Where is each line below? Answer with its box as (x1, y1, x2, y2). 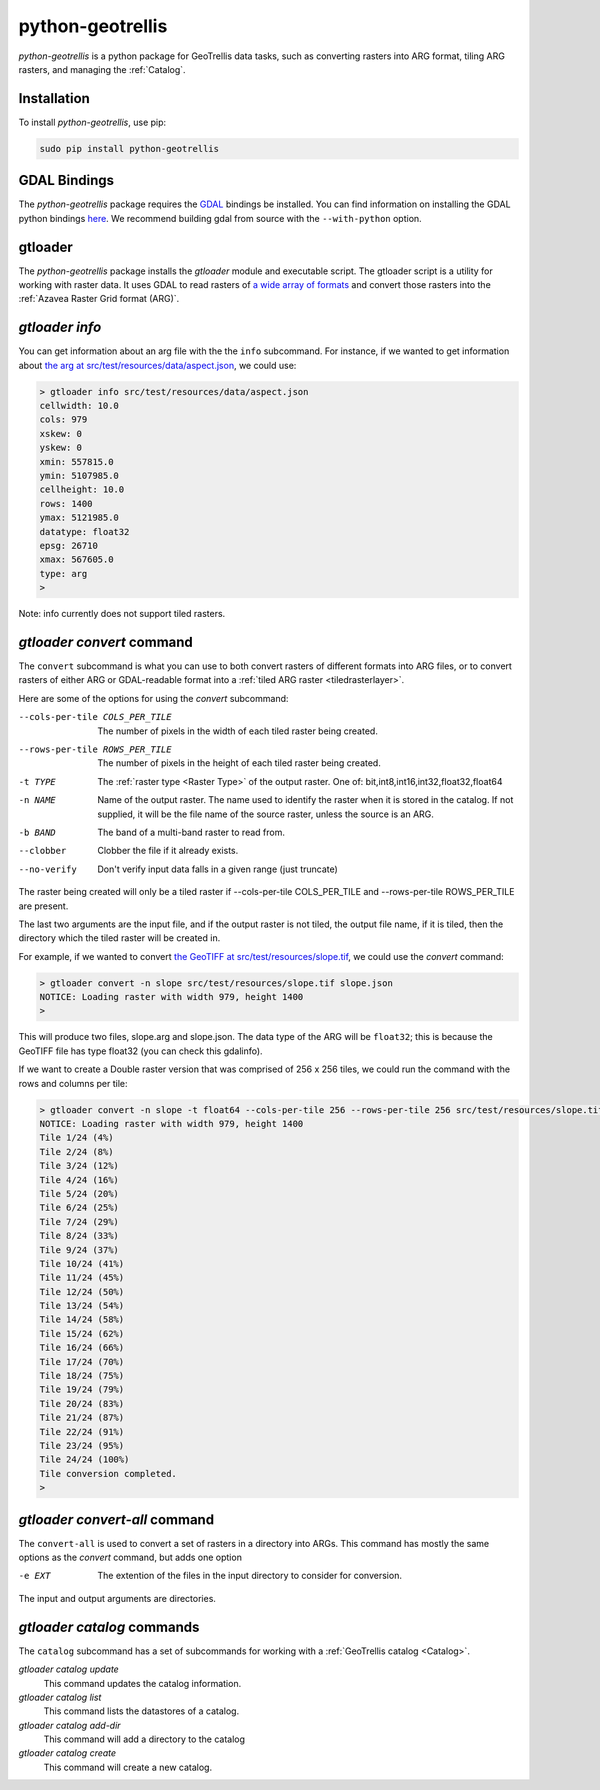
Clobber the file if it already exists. (97, 845, 239, 857)
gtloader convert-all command (18, 1511, 215, 1528)
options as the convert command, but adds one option (18, 1551, 242, 1564)
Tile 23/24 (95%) (39, 1440, 125, 1451)
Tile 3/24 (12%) (39, 1160, 120, 1172)
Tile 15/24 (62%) (39, 1328, 125, 1339)
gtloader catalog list (18, 1691, 102, 1703)
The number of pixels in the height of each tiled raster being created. (97, 757, 382, 769)
